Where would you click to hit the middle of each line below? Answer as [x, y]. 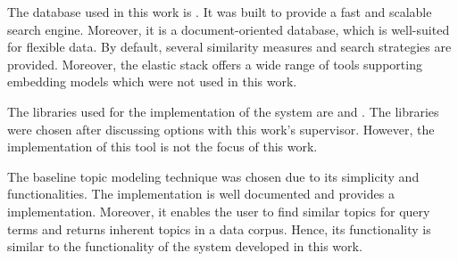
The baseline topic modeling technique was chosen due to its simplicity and [213, 176]
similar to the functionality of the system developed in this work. [185, 246]
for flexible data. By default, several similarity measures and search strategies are [229, 47]
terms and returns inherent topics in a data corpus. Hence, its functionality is [219, 228]
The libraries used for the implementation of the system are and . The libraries [223, 111]
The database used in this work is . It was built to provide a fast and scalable [220, 12]
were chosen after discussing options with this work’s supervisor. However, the [221, 129]
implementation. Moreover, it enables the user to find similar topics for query [219, 211]
